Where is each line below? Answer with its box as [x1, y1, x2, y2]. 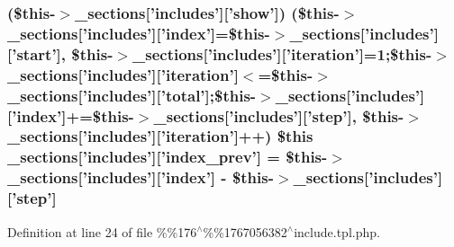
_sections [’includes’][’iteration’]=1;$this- [132, 42, 432, 65]
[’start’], [7, 42, 67, 65]
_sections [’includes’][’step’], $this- [153, 104, 404, 127]
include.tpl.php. [294, 222, 380, 241]
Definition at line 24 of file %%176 [7, 222, 197, 241]
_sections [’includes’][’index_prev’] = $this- [7, 146, 328, 168]
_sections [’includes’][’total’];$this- [7, 84, 257, 106]
